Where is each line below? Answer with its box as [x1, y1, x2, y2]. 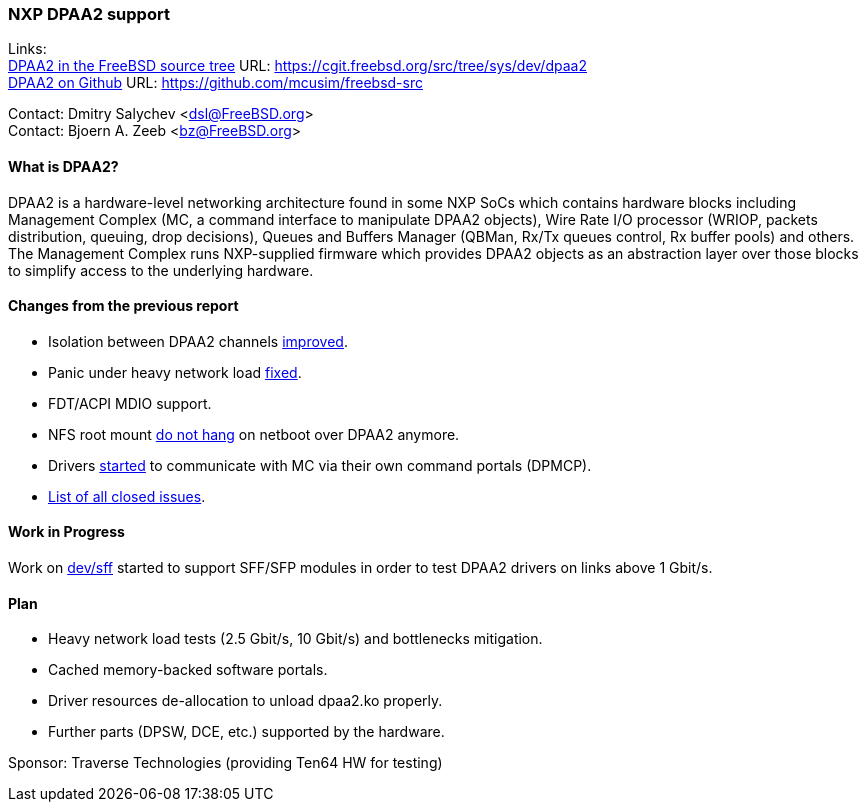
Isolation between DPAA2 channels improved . [48, 332, 348, 350]
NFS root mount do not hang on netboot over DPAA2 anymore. [48, 425, 460, 443]
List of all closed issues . [48, 487, 206, 505]
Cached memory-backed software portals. [48, 661, 328, 679]
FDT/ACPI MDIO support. [48, 394, 212, 412]
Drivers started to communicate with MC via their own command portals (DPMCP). [48, 456, 592, 474]
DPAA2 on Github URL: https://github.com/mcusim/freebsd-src [8, 74, 423, 92]
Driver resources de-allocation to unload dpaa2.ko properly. [48, 692, 443, 710]
